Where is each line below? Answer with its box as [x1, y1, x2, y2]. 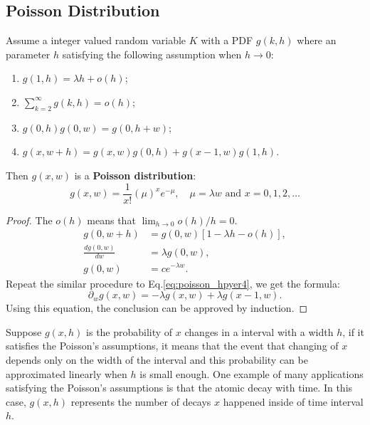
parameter [6, 46, 51, 61]
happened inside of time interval [223, 394, 364, 409]
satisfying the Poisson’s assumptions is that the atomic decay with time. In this [6, 380, 353, 395]
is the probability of [86, 324, 173, 339]
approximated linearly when [6, 366, 127, 381]
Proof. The [6, 212, 53, 227]
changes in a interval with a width [184, 324, 334, 339]
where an [297, 33, 337, 48]
